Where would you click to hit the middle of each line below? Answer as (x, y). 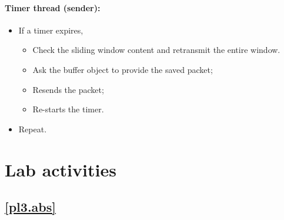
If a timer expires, (51, 30)
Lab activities (61, 169)
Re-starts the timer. (68, 109)
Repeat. (33, 129)
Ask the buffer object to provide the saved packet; (123, 69)
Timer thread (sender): (53, 7)
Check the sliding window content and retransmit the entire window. (156, 50)
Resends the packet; (68, 89)
